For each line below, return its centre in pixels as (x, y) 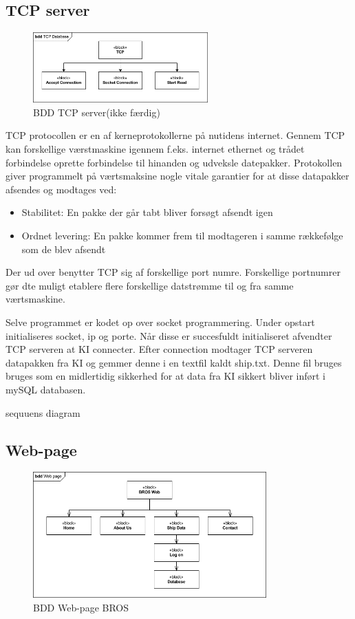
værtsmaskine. (35, 299)
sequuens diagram (43, 412)
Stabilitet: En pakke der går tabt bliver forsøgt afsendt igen (147, 212)
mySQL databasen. (46, 389)
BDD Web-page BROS (81, 607)
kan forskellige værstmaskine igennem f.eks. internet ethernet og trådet (155, 149)
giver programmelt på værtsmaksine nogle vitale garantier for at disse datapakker (177, 176)
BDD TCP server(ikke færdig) (97, 112)
